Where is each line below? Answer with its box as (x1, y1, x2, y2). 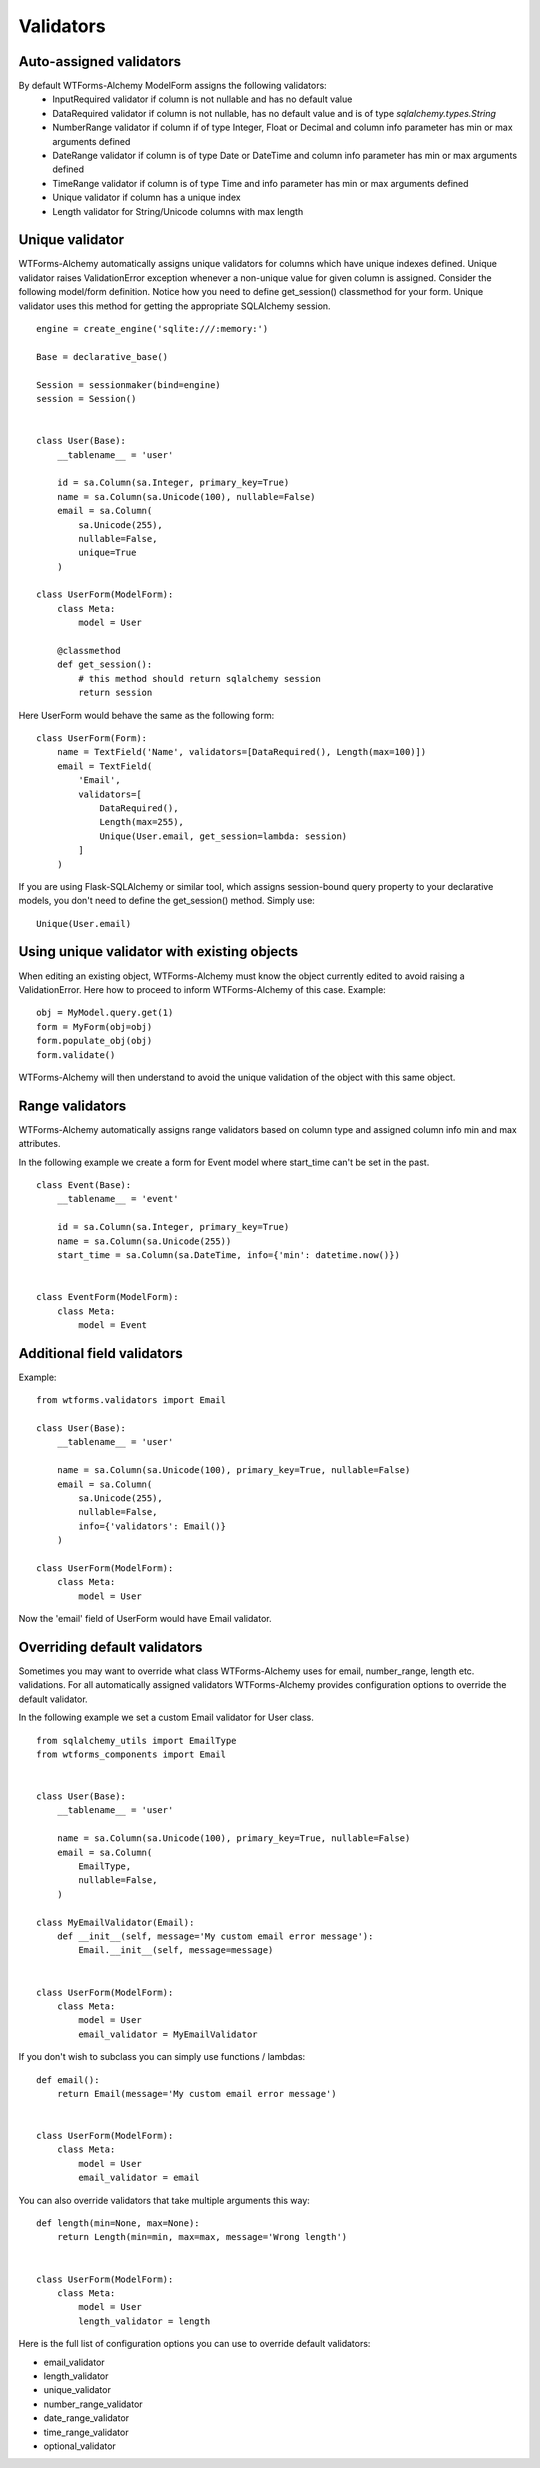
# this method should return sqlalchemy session (78, 673, 322, 684)
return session (78, 687, 153, 699)
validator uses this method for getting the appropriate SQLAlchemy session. (18, 300, 331, 312)
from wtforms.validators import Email (36, 1395, 227, 1406)
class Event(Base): (36, 1180, 132, 1190)
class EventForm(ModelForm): (36, 1291, 179, 1303)
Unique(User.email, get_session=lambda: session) (99, 830, 348, 842)
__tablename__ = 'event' (56, 1193, 179, 1205)
